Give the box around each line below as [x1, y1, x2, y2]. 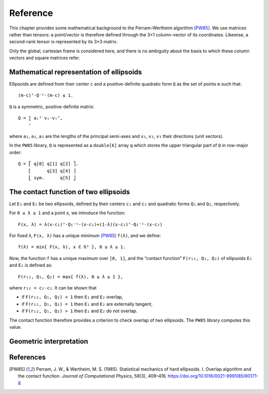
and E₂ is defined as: [9, 262, 52, 268]
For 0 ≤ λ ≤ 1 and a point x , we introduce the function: [9, 210, 126, 216]
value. [9, 324, 22, 330]
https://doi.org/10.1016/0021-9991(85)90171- [167, 373, 259, 379]
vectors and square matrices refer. [9, 55, 80, 61]
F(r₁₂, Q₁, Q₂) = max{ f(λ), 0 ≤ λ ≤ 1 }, [18, 274, 124, 279]
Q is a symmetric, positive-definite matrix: [9, 104, 95, 110]
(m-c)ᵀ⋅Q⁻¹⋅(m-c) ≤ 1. [18, 93, 74, 98]
